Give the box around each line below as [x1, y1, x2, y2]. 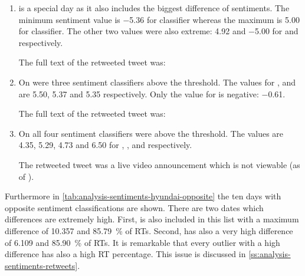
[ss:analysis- [248, 248, 291, 260]
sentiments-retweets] [5, 259, 78, 271]
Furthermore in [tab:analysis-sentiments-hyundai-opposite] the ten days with [5, 190, 281, 202]
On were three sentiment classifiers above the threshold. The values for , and [18, 75, 296, 88]
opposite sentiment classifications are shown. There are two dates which [5, 201, 264, 213]
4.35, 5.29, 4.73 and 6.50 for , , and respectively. [18, 139, 192, 151]
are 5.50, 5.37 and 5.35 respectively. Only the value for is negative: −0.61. [18, 87, 286, 100]
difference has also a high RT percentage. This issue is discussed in [5, 248, 246, 260]
